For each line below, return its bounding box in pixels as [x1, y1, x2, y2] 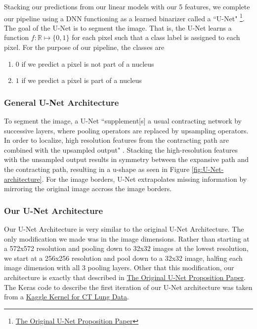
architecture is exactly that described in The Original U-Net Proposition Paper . [4, 272, 246, 282]
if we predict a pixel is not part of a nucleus [21, 58, 154, 69]
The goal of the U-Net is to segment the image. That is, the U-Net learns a [4, 22, 232, 33]
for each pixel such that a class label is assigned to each [72, 32, 240, 42]
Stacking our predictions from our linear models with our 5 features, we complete [4, 1, 250, 11]
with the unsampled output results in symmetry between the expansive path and [4, 154, 249, 164]
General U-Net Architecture [4, 96, 119, 108]
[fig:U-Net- [191, 164, 224, 174]
